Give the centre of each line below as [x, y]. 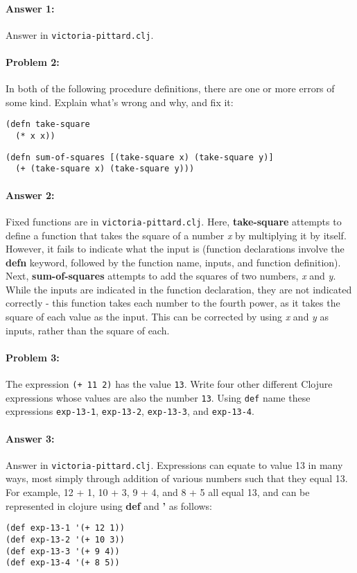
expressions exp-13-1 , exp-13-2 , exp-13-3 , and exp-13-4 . [130, 411]
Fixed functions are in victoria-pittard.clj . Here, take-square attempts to [174, 221]
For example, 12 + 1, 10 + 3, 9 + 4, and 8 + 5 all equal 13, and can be [158, 492]
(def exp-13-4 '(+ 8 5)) [63, 563]
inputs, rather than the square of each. [88, 330]
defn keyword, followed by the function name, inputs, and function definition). [173, 262]
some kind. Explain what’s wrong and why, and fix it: [120, 102]
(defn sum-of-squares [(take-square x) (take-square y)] [140, 157]
